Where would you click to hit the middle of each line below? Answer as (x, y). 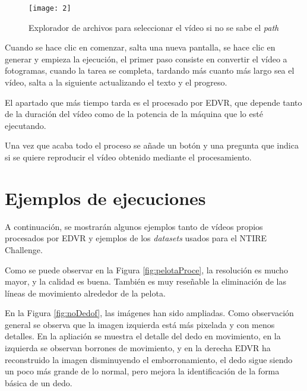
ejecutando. (26, 125)
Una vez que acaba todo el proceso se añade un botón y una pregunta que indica (152, 145)
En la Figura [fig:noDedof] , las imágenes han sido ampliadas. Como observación (149, 313)
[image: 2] (50, 8)
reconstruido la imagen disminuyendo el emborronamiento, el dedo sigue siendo (149, 359)
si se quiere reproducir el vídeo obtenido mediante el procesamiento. (128, 157)
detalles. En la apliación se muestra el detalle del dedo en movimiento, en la (143, 336)
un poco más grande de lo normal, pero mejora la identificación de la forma (142, 371)
